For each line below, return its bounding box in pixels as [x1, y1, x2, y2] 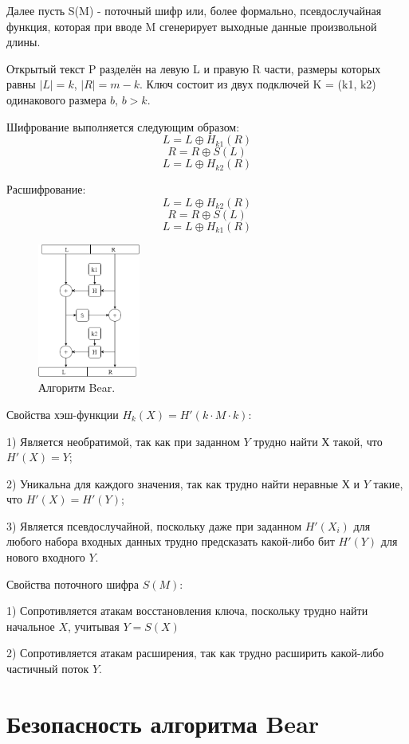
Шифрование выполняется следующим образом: [6, 118, 240, 135]
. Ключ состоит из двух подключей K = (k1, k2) [140, 76, 376, 92]
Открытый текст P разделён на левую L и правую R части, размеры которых [6, 60, 381, 76]
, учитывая [68, 617, 120, 634]
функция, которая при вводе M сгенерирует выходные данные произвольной [6, 18, 377, 34]
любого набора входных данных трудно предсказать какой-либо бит [6, 533, 335, 550]
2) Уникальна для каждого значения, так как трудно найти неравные [6, 475, 339, 491]
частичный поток [6, 660, 89, 677]
